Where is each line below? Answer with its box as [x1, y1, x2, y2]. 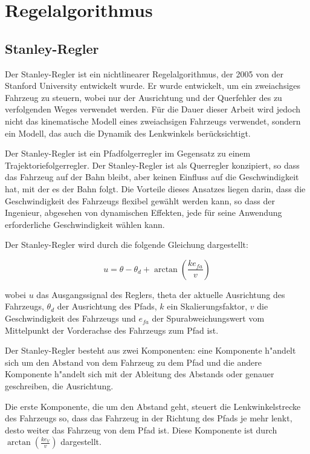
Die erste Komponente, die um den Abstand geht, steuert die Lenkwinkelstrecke [5, 400, 301, 412]
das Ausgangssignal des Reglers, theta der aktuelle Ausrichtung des [36, 288, 285, 300]
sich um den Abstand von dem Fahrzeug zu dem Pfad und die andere [5, 355, 262, 368]
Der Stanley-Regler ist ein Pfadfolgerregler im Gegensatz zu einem [5, 147, 251, 160]
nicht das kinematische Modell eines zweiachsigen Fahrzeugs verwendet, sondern [5, 114, 301, 127]
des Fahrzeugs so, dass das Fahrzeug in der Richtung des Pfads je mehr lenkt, [5, 412, 292, 424]
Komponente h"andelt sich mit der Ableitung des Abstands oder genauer [5, 368, 274, 380]
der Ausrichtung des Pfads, [57, 300, 157, 313]
